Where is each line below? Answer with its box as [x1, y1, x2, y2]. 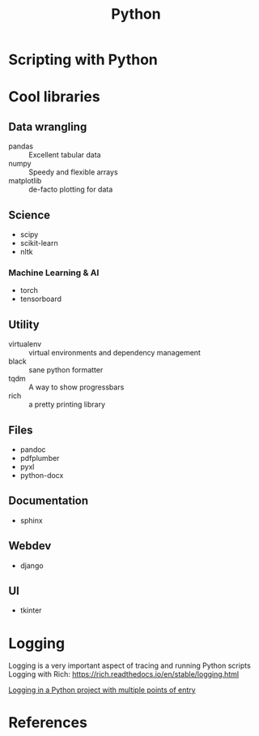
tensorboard [19, 294, 62, 304]
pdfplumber [19, 453, 60, 463]
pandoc [19, 444, 46, 454]
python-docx [19, 470, 64, 480]
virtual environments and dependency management [28, 348, 201, 358]
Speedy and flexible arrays [28, 167, 119, 177]
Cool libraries [8, 88, 100, 106]
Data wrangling [8, 119, 87, 134]
